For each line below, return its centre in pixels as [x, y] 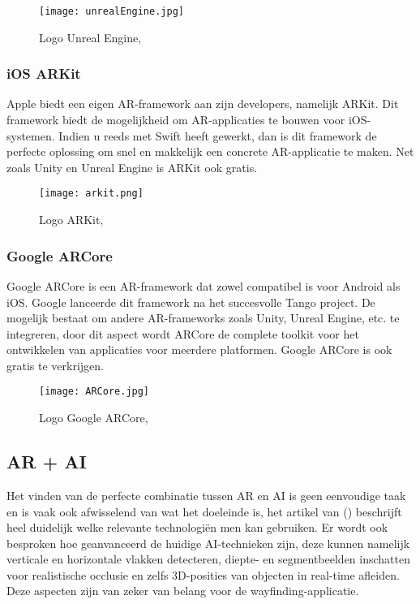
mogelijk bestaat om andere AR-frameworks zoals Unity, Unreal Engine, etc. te [203, 318]
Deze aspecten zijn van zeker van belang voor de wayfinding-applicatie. [183, 591]
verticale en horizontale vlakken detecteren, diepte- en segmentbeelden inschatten [209, 559]
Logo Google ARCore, [94, 418]
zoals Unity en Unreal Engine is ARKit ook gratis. [132, 167]
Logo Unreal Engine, [90, 37]
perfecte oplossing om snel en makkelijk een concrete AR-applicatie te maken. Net [210, 151]
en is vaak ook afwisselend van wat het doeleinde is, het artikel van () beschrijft [204, 511]
